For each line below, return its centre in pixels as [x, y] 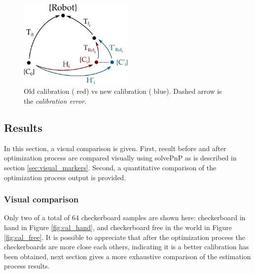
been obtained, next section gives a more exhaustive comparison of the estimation [127, 256]
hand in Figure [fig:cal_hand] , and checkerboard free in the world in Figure [118, 227]
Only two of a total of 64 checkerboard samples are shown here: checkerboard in [125, 217]
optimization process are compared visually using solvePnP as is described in [120, 158]
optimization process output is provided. [65, 177]
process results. [27, 266]
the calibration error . [55, 101]
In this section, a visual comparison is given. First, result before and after [115, 148]
